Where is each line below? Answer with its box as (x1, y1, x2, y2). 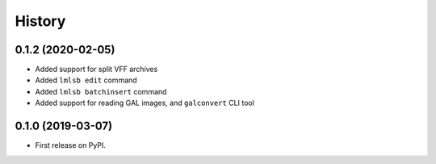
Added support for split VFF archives (35, 65, 158, 74)
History (15, 12, 66, 30)
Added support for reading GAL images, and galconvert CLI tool (35, 98, 254, 108)
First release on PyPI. (35, 141, 107, 150)
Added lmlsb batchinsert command (35, 86, 167, 96)
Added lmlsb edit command (35, 75, 137, 85)
